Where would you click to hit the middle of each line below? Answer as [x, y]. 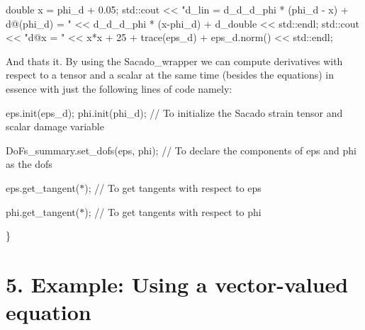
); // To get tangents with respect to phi [173, 211]
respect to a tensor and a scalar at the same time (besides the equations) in [170, 75]
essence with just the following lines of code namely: [119, 88]
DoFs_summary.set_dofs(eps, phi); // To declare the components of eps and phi [181, 150]
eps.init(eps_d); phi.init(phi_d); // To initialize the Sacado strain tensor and [174, 112]
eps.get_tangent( [43, 187]
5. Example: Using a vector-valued [177, 284]
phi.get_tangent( [43, 211]
